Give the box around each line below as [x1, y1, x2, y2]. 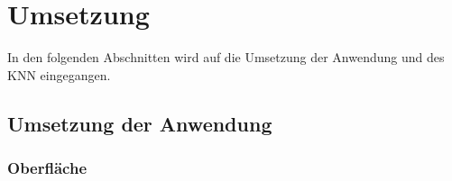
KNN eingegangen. [7, 65, 111, 84]
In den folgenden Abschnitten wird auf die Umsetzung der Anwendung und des [7, 48, 445, 67]
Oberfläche [7, 157, 87, 179]
